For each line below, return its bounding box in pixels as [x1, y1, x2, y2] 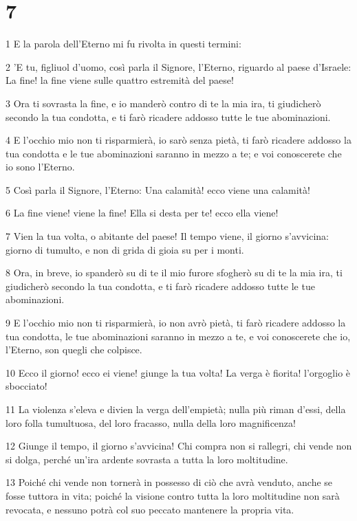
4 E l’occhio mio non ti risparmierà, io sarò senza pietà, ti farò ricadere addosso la [6, 133, 351, 147]
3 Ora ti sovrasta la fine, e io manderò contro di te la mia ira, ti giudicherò [6, 96, 321, 110]
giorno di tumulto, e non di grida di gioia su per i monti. [6, 242, 244, 256]
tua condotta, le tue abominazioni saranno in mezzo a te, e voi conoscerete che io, [6, 329, 351, 343]
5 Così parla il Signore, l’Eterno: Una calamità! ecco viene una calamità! [6, 182, 310, 197]
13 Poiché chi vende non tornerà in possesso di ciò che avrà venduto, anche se [6, 475, 333, 489]
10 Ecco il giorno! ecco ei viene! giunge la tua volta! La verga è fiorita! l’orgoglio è [6, 365, 351, 379]
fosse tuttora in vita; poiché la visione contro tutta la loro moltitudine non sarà [6, 488, 340, 502]
